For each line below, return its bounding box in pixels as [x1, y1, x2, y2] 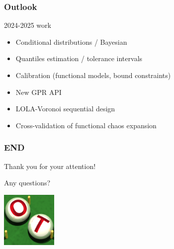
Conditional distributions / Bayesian [15, 36, 127, 47]
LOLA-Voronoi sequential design [15, 103, 115, 114]
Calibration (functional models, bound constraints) [15, 70, 171, 80]
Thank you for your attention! [4, 161, 96, 171]
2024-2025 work [4, 20, 51, 30]
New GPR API [15, 86, 62, 97]
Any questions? [4, 177, 51, 188]
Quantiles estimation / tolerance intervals [15, 53, 143, 64]
